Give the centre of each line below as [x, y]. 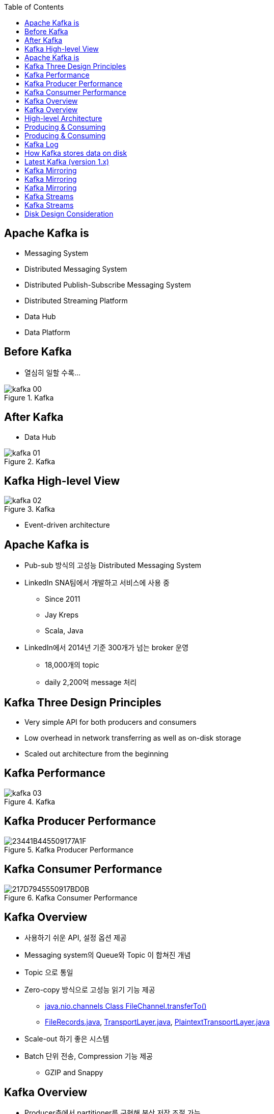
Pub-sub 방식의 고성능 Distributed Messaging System [113, 565]
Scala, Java [64, 631]
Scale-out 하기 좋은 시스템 [67, 1039]
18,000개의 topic [72, 665]
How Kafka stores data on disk [76, 153]
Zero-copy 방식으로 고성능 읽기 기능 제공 [90, 990]
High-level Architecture [63, 118]
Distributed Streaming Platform [76, 300]
